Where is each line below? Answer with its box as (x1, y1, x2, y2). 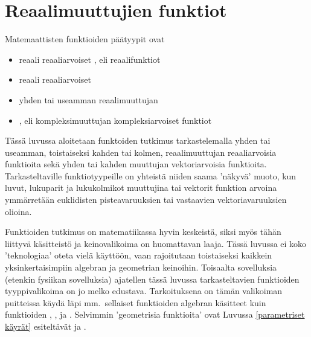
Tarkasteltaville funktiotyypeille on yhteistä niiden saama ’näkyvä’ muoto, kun (5, 169, 297, 182)
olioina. (5, 205, 32, 217)
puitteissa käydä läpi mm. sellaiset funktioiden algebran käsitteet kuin (5, 296, 266, 309)
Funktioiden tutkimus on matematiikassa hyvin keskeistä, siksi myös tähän (5, 225, 281, 238)
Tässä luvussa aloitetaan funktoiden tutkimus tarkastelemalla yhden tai (5, 134, 271, 147)
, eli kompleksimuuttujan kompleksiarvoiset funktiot (19, 114, 212, 126)
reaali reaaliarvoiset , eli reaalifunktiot (19, 53, 161, 65)
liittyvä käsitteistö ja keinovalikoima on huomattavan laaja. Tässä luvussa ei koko (5, 237, 307, 249)
